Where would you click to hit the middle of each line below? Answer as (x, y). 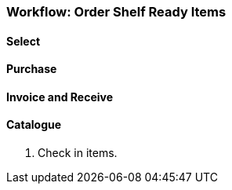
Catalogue (34, 125)
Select (24, 41)
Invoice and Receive (60, 97)
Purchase (32, 69)
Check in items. (78, 153)
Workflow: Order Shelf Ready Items (116, 12)
